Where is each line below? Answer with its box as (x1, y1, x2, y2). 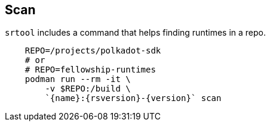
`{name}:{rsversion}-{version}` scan (45, 93, 222, 103)
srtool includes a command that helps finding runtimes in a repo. (5, 27, 266, 38)
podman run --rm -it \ (24, 74, 131, 84)
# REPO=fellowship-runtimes (24, 65, 156, 75)
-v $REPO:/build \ (45, 84, 131, 94)
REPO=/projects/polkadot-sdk (24, 46, 161, 56)
